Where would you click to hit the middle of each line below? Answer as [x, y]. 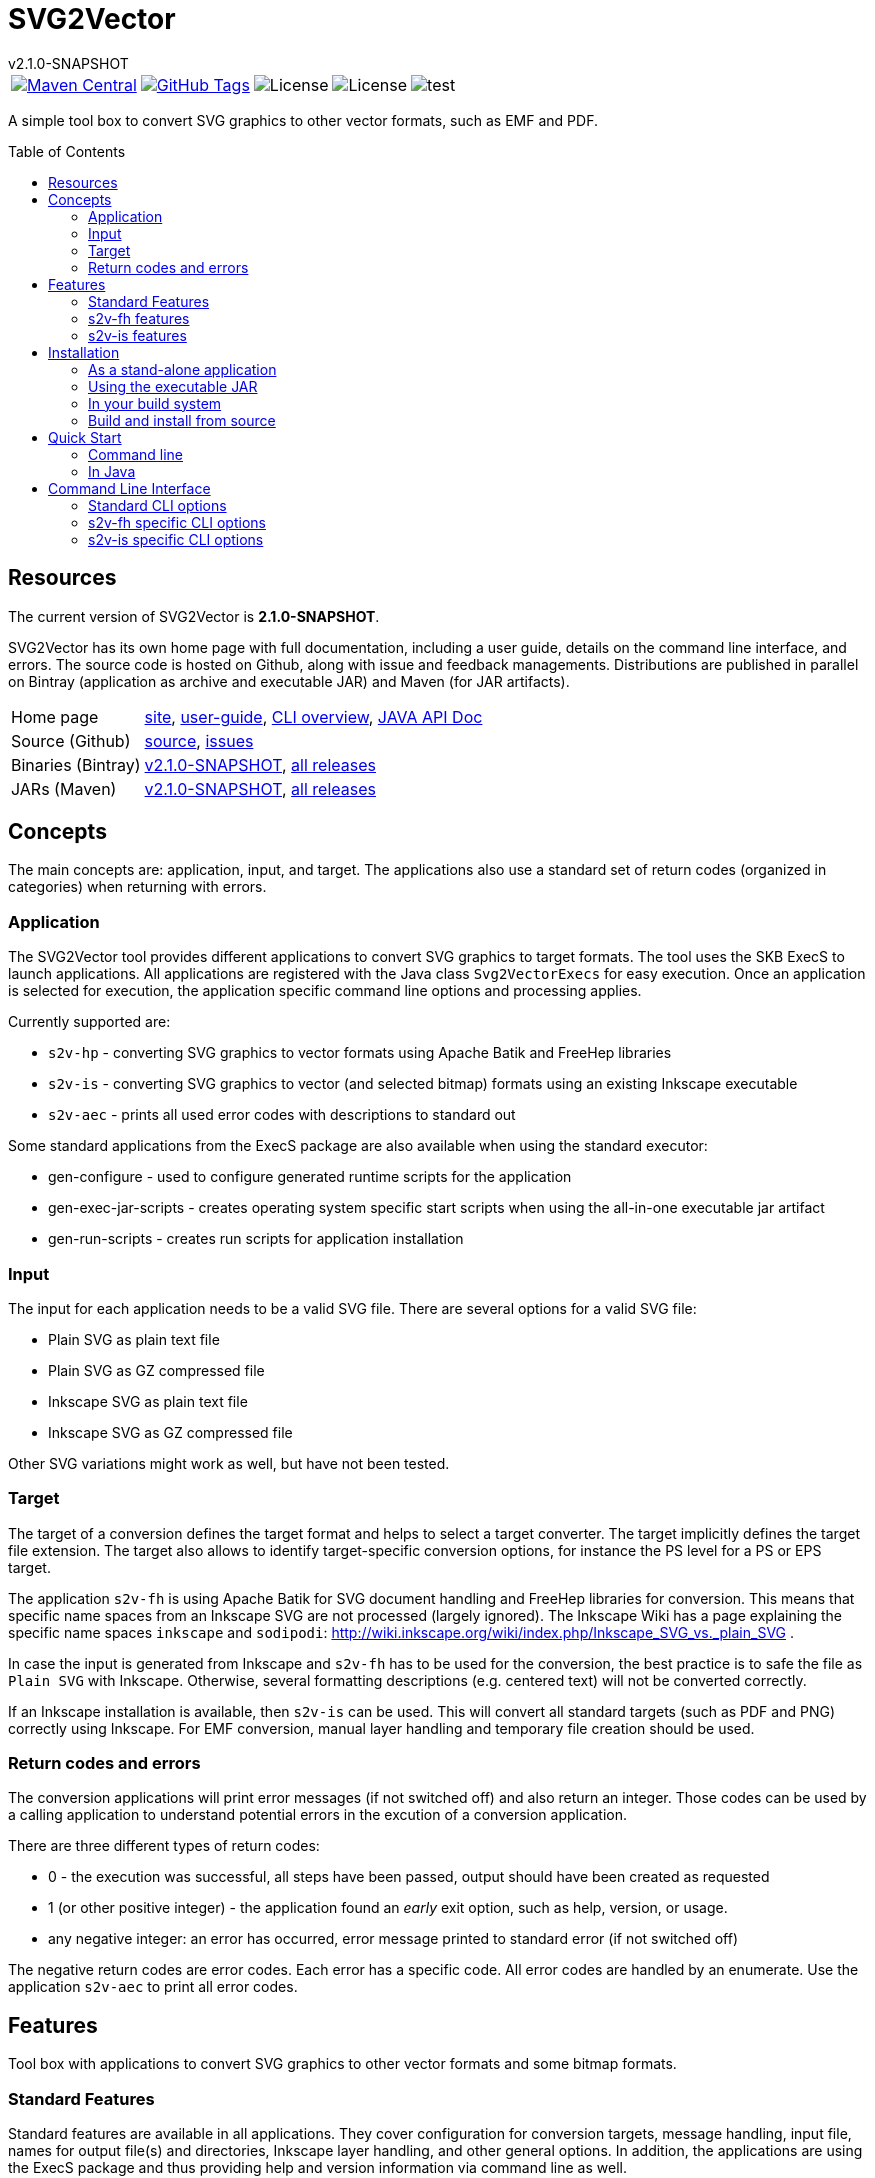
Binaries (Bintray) [76, 764]
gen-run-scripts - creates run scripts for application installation [256, 1239]
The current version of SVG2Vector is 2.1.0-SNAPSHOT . [194, 616]
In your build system [155, 403]
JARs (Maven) [64, 788]
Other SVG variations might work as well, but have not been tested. [229, 1463]
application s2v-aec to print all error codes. [153, 1987]
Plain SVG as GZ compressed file [156, 1370]
